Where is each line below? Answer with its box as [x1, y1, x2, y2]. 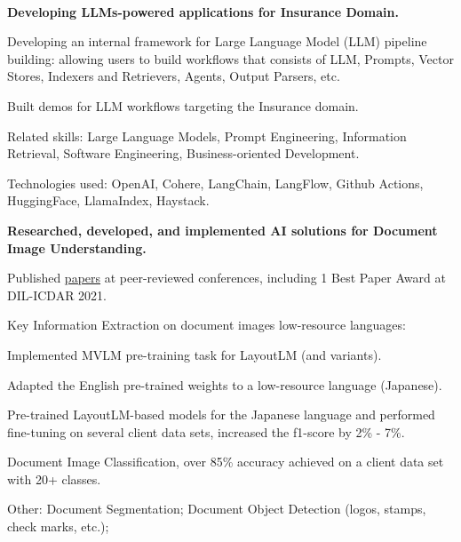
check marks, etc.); [7, 517, 109, 536]
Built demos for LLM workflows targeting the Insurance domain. [7, 96, 359, 115]
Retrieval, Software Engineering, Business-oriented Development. [7, 144, 360, 163]
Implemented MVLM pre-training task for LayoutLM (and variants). [7, 345, 382, 363]
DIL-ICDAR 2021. [7, 285, 107, 304]
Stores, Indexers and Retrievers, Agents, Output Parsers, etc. [7, 67, 340, 85]
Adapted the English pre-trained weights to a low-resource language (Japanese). [7, 375, 442, 394]
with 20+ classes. [7, 469, 101, 488]
